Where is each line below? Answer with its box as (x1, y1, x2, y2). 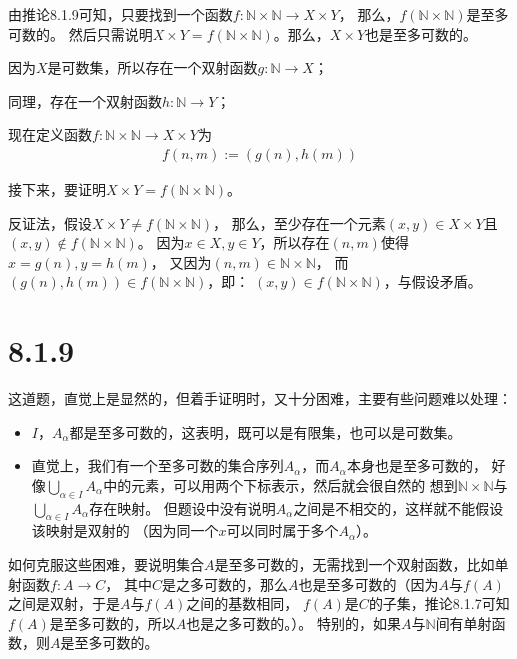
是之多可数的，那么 (162, 573, 289, 594)
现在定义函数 (8, 124, 92, 145)
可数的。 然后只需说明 (8, 23, 153, 44)
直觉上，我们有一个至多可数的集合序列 (31, 455, 284, 476)
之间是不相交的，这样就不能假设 (293, 497, 504, 518)
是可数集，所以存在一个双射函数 (47, 57, 258, 78)
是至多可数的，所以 (49, 612, 176, 633)
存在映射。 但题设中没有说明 (89, 497, 276, 518)
